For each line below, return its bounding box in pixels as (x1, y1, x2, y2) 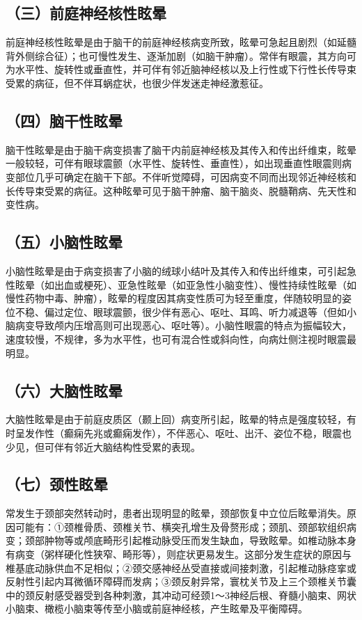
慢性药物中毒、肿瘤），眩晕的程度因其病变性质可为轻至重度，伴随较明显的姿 (6, 291, 352, 305)
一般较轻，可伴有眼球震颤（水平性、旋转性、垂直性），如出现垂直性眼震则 (6, 156, 342, 170)
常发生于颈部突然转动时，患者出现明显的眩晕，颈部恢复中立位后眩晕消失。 (6, 506, 347, 520)
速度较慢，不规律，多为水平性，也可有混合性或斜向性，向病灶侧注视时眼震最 (6, 331, 356, 346)
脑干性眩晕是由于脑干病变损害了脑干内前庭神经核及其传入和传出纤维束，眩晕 (6, 142, 356, 157)
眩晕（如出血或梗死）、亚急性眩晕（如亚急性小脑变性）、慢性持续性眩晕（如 (15, 277, 356, 292)
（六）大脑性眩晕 (6, 379, 123, 401)
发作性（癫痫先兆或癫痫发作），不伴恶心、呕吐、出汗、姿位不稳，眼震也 (24, 425, 352, 440)
